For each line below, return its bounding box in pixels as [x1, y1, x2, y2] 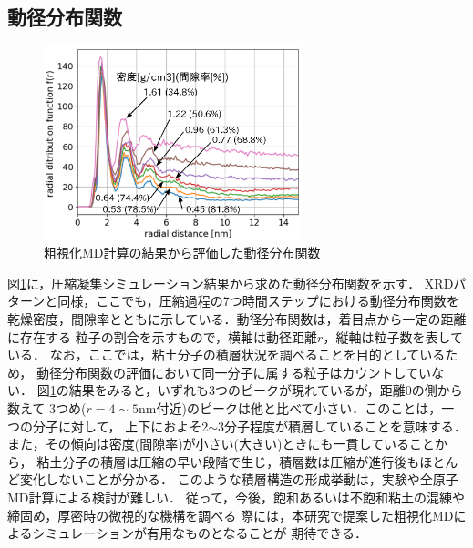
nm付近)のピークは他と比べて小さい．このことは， [138, 398, 442, 417]
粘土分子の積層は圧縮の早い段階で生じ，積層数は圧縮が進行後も [36, 452, 420, 471]
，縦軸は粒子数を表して [323, 327, 464, 346]
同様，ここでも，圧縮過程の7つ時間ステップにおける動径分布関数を [57, 291, 459, 310]
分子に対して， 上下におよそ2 [32, 416, 209, 435]
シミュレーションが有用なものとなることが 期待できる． [32, 523, 367, 543]
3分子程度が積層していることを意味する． [218, 416, 467, 435]
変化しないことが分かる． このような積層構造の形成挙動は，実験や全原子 [19, 470, 458, 489]
